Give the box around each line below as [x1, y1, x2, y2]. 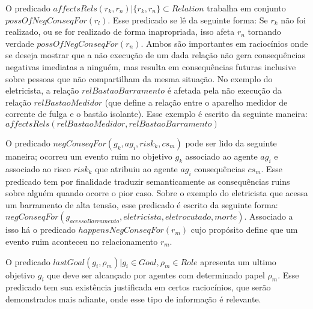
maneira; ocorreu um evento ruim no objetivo [5, 149, 172, 162]
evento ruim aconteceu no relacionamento [5, 235, 158, 247]
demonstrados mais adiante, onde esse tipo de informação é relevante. [5, 292, 261, 305]
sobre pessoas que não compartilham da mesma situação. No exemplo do [5, 72, 273, 85]
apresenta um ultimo [200, 255, 276, 268]
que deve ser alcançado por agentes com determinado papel [47, 268, 265, 281]
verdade [5, 37, 34, 49]
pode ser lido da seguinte [185, 136, 277, 149]
